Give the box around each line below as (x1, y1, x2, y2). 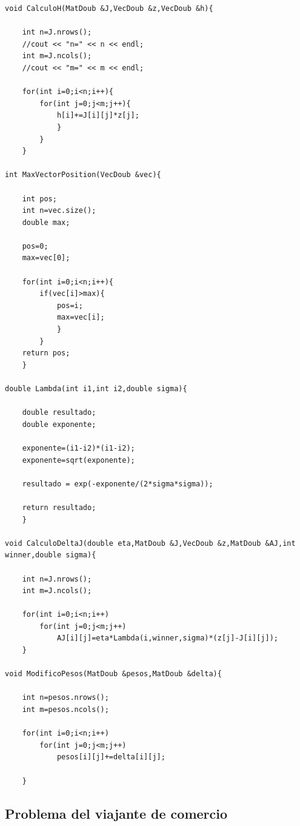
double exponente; (22, 420, 96, 429)
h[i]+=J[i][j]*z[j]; (56, 111, 139, 120)
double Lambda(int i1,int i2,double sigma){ (5, 384, 187, 393)
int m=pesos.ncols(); (22, 705, 109, 714)
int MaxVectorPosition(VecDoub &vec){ (5, 170, 161, 180)
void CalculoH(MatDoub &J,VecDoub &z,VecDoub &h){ (5, 4, 213, 13)
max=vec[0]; (22, 254, 70, 263)
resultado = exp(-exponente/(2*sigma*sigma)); (22, 479, 213, 488)
